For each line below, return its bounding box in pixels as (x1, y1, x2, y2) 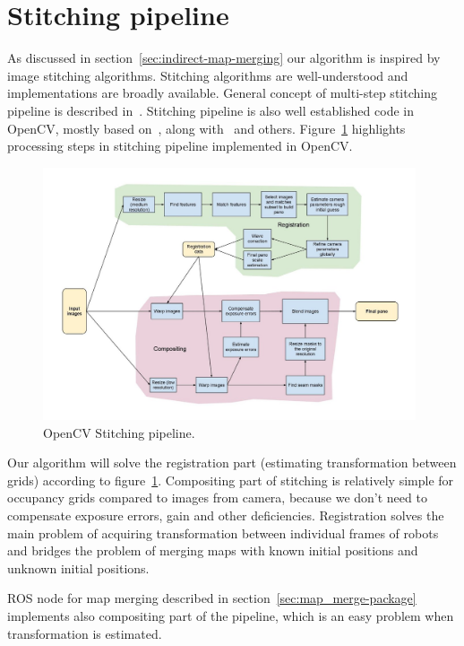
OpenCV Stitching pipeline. (43, 423, 195, 441)
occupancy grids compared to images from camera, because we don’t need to (7, 488, 427, 507)
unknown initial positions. (7, 558, 150, 577)
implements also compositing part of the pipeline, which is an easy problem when (7, 606, 454, 624)
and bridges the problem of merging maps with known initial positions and (7, 541, 418, 560)
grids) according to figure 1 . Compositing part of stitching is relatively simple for (7, 470, 454, 489)
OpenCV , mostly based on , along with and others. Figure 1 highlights (7, 118, 406, 137)
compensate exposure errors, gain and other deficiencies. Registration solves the (7, 505, 444, 524)
